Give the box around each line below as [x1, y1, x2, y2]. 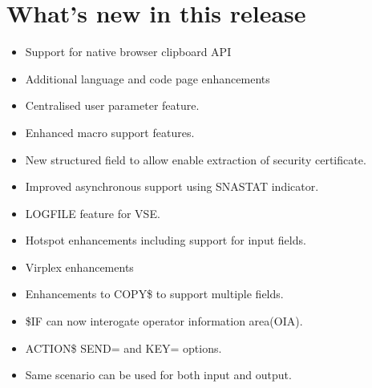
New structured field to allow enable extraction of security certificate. [25, 151, 366, 168]
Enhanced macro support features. [25, 123, 195, 140]
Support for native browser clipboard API [25, 43, 232, 60]
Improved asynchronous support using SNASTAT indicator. [25, 178, 319, 195]
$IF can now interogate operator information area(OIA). [25, 313, 303, 329]
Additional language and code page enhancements [25, 70, 270, 87]
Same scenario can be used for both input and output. [25, 366, 292, 383]
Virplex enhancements [25, 258, 134, 275]
